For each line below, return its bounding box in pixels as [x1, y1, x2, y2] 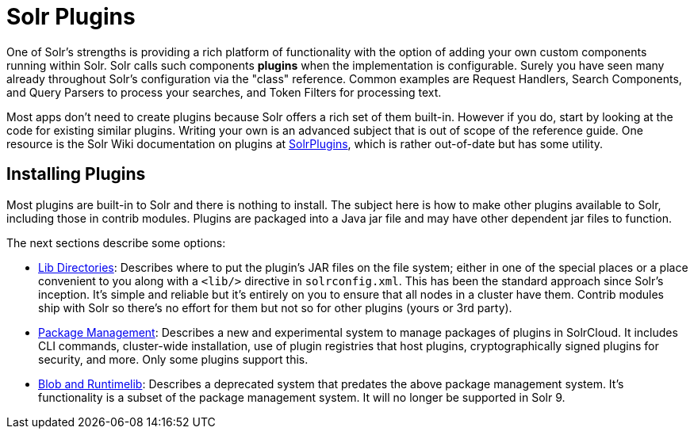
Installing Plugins [6, 164, 146, 185]
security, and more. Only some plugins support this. [38, 352, 309, 366]
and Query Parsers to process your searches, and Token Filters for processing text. [6, 85, 442, 99]
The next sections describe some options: [6, 235, 226, 250]
